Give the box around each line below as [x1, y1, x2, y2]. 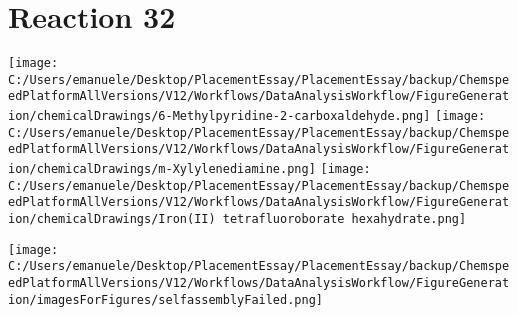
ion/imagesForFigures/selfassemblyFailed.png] [8, 292, 323, 307]
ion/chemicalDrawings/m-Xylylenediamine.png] [8, 162, 316, 177]
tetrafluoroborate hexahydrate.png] [222, 212, 467, 227]
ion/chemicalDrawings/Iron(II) [8, 212, 216, 227]
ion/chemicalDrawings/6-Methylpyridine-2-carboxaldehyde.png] [8, 109, 431, 124]
